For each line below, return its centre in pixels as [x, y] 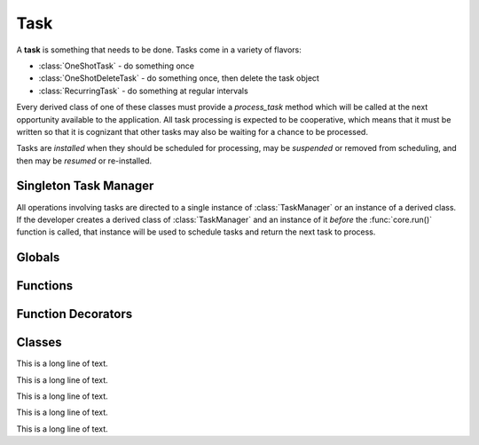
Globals [38, 258]
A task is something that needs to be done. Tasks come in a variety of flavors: [159, 50]
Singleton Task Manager [85, 186]
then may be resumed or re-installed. [84, 161]
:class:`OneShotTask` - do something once [117, 66]
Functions [45, 286]
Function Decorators [75, 314]
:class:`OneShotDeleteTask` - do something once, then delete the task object [179, 78]
